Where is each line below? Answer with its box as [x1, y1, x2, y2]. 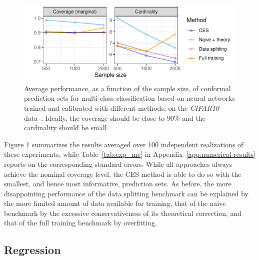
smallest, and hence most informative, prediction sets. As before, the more [4, 178, 231, 189]
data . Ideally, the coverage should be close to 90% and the [24, 112, 206, 123]
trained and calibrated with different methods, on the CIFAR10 [24, 102, 219, 113]
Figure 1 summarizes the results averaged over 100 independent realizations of [4, 139, 243, 149]
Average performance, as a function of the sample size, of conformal [24, 83, 231, 93]
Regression [4, 242, 61, 257]
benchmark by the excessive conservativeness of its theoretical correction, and [4, 207, 242, 218]
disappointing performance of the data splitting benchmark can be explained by [4, 188, 248, 198]
